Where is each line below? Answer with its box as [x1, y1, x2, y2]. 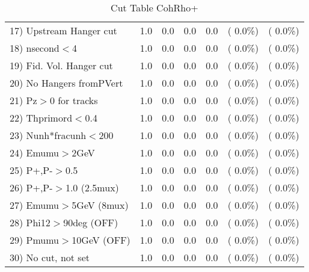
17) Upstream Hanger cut [10, 23, 117, 37]
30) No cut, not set [10, 250, 90, 264]
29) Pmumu [10, 233, 60, 247]
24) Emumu [10, 146, 60, 159]
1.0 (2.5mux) [65, 181, 119, 194]
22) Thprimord [10, 111, 73, 125]
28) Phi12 [10, 215, 50, 229]
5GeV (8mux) [72, 198, 129, 212]
